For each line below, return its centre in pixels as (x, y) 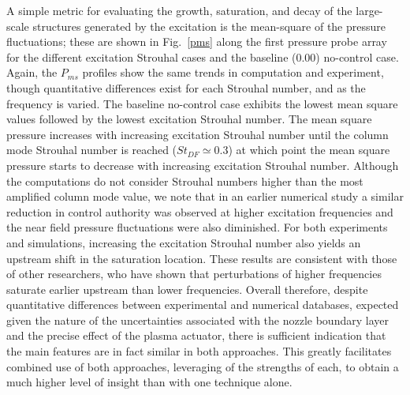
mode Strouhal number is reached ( (92, 150)
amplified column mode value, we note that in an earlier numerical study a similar (205, 196)
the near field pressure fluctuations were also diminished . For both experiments (197, 227)
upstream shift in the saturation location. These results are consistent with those (202, 258)
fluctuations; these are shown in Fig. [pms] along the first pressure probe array (197, 41)
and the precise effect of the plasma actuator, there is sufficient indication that (196, 335)
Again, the (32, 72)
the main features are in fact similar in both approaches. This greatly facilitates (199, 351)
